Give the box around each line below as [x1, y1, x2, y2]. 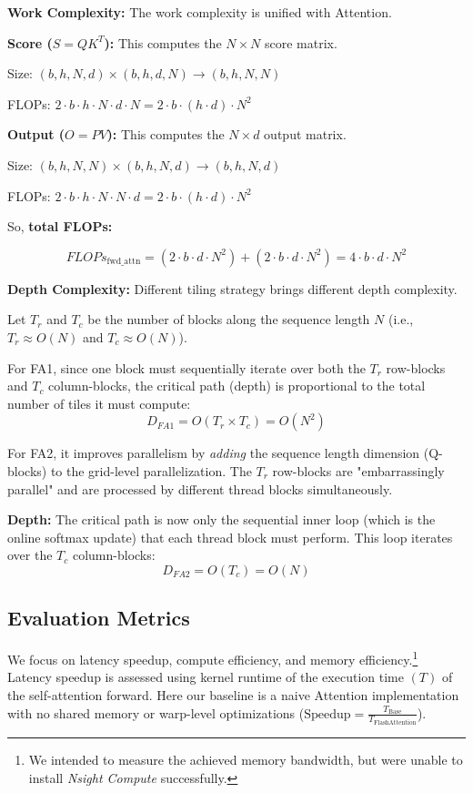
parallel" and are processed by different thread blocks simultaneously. [7, 479, 393, 498]
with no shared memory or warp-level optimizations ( [7, 703, 305, 722]
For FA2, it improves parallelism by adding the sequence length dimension [7, 443, 420, 463]
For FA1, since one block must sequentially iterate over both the [7, 358, 366, 377]
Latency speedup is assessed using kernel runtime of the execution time [7, 667, 404, 686]
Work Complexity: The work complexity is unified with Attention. [7, 3, 392, 21]
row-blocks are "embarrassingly [272, 461, 445, 480]
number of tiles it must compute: [7, 393, 191, 412]
